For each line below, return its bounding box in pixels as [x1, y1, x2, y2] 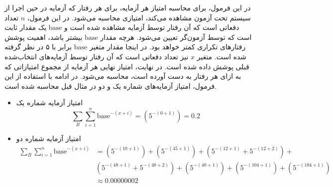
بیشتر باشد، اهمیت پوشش [4, 31, 83, 42]
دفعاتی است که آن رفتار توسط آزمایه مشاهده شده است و [64, 22, 239, 32]
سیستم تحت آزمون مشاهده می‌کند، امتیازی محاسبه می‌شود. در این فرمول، [27, 12, 251, 22]
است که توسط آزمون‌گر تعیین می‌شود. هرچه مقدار [100, 31, 252, 42]
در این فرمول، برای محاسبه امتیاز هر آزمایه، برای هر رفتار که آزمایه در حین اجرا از [4, 2, 251, 12]
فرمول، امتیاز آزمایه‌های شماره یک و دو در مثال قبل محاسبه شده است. [4, 80, 217, 91]
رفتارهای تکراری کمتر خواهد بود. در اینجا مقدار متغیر [89, 41, 246, 52]
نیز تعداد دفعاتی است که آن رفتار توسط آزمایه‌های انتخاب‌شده [4, 51, 189, 61]
